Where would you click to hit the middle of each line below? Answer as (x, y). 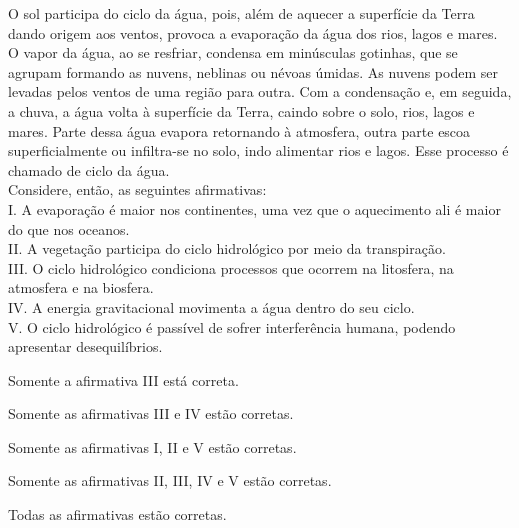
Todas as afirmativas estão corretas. (117, 514)
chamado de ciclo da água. (89, 169)
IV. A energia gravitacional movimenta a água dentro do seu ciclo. (211, 306)
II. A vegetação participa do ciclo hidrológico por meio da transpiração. (227, 248)
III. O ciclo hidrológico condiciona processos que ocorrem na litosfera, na (231, 267)
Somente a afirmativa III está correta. (123, 379)
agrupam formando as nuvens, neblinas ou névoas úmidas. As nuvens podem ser (253, 71)
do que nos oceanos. (69, 228)
